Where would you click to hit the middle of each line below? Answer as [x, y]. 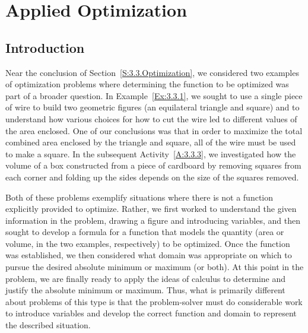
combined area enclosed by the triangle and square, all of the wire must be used [151, 142]
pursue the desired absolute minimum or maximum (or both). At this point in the [155, 267]
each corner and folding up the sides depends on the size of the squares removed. [152, 177]
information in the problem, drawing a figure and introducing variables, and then [153, 220]
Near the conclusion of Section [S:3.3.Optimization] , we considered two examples [152, 72]
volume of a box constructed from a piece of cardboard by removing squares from [153, 165]
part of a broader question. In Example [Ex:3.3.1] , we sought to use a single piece [154, 95]
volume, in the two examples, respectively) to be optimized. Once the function [148, 243]
